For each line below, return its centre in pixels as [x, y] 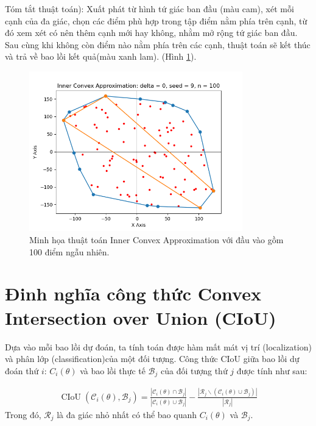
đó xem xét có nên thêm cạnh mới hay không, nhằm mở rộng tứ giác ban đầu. [151, 33]
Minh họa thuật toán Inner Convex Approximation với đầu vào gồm [156, 240]
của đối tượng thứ [194, 370]
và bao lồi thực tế [113, 370]
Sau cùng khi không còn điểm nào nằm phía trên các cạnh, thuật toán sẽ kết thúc [158, 44]
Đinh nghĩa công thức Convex [133, 293]
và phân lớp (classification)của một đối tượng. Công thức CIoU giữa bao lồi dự [152, 359]
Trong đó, [23, 414]
